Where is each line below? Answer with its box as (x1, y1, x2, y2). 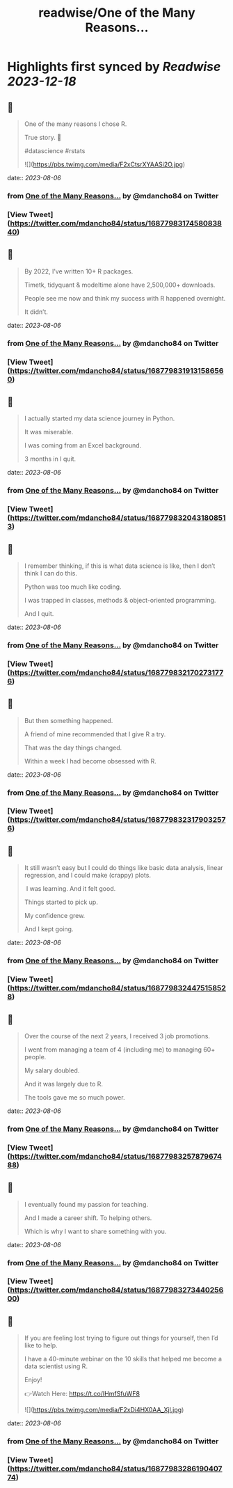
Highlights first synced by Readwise (7, 59, 221, 74)
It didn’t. (24, 308, 49, 316)
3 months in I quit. (24, 454, 77, 464)
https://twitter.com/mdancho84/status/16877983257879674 (10, 1151, 223, 1161)
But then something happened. (24, 716, 113, 725)
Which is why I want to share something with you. (24, 1227, 167, 1235)
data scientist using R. (24, 1362, 88, 1370)
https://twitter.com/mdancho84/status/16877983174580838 (10, 218, 223, 228)
